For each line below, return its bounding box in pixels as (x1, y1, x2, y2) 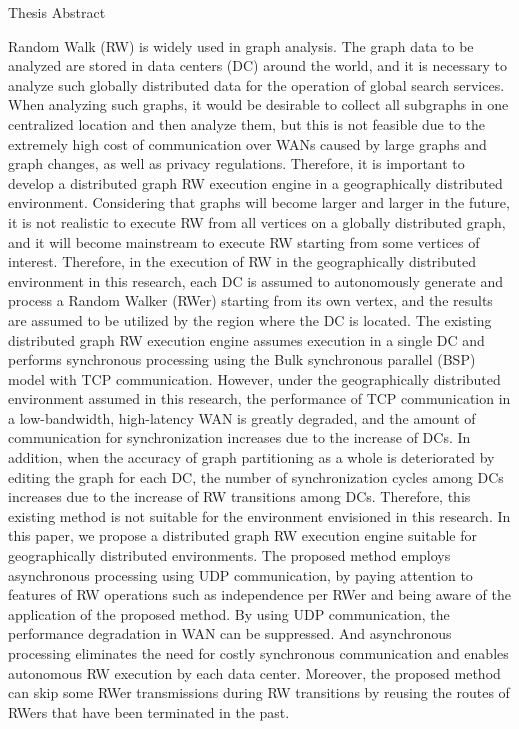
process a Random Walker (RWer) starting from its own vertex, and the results (8, 290, 493, 311)
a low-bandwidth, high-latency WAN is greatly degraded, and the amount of (8, 407, 476, 428)
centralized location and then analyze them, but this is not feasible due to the (8, 113, 486, 134)
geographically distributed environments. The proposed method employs (8, 545, 451, 566)
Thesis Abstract (8, 2, 106, 22)
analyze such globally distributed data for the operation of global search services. (8, 74, 505, 95)
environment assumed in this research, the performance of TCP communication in (8, 388, 511, 409)
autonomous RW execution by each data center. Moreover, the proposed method (8, 662, 501, 683)
